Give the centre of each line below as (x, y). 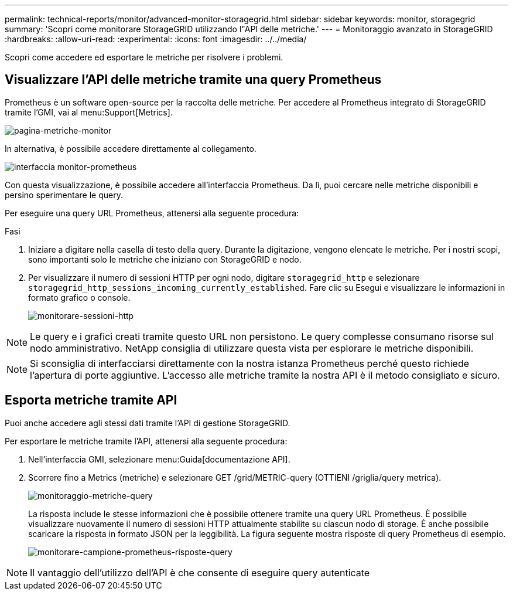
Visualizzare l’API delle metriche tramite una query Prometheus (193, 80)
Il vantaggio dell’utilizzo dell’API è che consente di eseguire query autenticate (200, 572)
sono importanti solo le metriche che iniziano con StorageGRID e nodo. (165, 259)
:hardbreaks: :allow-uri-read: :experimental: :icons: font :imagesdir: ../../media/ (156, 39)
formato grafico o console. (79, 297)
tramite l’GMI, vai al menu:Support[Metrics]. (89, 112)
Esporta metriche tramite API (91, 400)
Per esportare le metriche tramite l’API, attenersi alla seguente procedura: (146, 441)
